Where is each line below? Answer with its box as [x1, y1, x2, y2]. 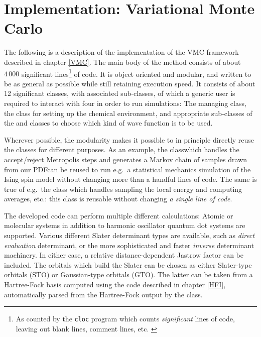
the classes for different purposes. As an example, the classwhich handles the [4, 144, 239, 155]
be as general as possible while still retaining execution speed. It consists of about [4, 78, 255, 88]
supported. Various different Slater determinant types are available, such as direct [4, 230, 255, 241]
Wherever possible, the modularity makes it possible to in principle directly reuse [4, 134, 254, 145]
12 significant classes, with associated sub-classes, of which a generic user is [4, 88, 235, 98]
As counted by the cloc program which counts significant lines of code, [16, 313, 235, 324]
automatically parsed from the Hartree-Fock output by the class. [4, 289, 203, 299]
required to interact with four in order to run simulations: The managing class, [4, 97, 246, 108]
